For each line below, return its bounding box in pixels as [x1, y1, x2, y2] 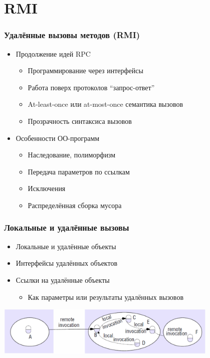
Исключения [28, 183, 66, 194]
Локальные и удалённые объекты [16, 241, 116, 251]
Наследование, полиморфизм [28, 149, 116, 160]
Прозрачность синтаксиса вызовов [28, 115, 132, 126]
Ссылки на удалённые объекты [16, 274, 110, 285]
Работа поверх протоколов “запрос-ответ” [28, 82, 155, 92]
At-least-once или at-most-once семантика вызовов [28, 99, 183, 109]
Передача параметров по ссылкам [28, 166, 130, 176]
